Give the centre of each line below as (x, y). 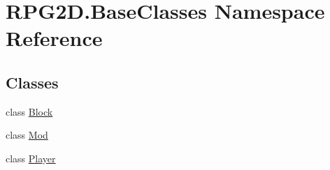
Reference (54, 38)
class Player (31, 158)
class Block (29, 111)
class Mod (27, 135)
